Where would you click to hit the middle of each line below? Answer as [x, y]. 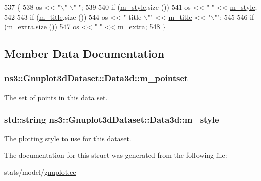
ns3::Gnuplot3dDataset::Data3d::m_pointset [96, 78]
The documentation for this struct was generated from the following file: [116, 155]
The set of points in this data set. [56, 97]
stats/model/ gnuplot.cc [40, 172]
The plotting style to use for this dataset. [68, 138]
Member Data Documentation [84, 54]
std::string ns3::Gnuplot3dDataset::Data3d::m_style [112, 119]
